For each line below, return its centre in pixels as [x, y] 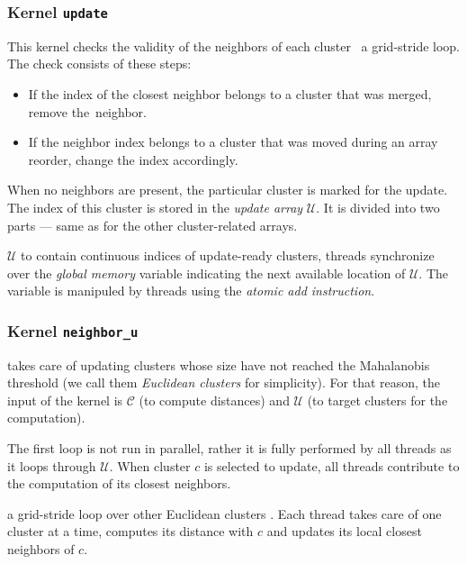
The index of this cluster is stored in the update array [155, 207]
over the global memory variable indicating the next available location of [207, 273]
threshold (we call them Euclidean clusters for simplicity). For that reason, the [224, 382]
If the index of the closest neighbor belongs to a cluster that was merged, [230, 93]
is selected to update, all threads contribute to [332, 465]
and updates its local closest [344, 531]
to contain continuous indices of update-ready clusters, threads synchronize [228, 255]
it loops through [52, 465]
